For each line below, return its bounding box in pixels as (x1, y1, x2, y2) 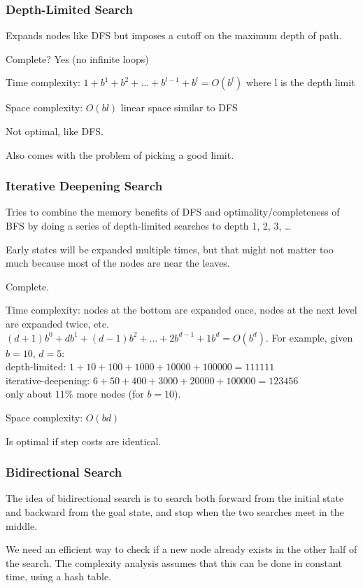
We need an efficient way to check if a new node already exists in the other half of (6, 542, 357, 556)
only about (6, 386, 52, 401)
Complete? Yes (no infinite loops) (6, 51, 149, 66)
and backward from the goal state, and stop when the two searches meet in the (6, 504, 344, 519)
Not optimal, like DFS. (6, 124, 104, 138)
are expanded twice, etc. (6, 316, 109, 330)
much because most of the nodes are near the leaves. (6, 255, 230, 270)
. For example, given (265, 330, 353, 344)
